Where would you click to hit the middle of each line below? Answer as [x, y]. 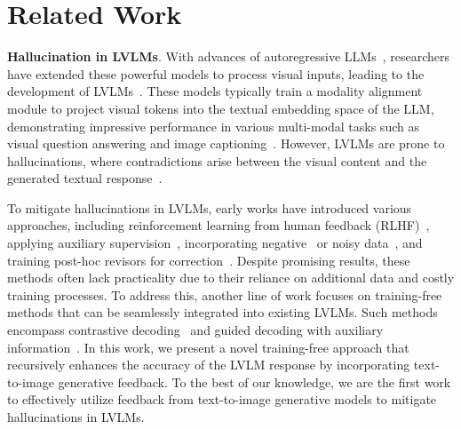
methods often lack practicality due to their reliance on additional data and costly [231, 278]
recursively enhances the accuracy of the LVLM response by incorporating [209, 365]
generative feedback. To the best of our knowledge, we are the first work [254, 381]
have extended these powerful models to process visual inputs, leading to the [216, 73]
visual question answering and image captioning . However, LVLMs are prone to [226, 143]
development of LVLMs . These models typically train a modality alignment [215, 91]
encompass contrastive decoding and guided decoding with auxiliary [195, 330]
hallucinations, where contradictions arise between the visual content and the [217, 160]
